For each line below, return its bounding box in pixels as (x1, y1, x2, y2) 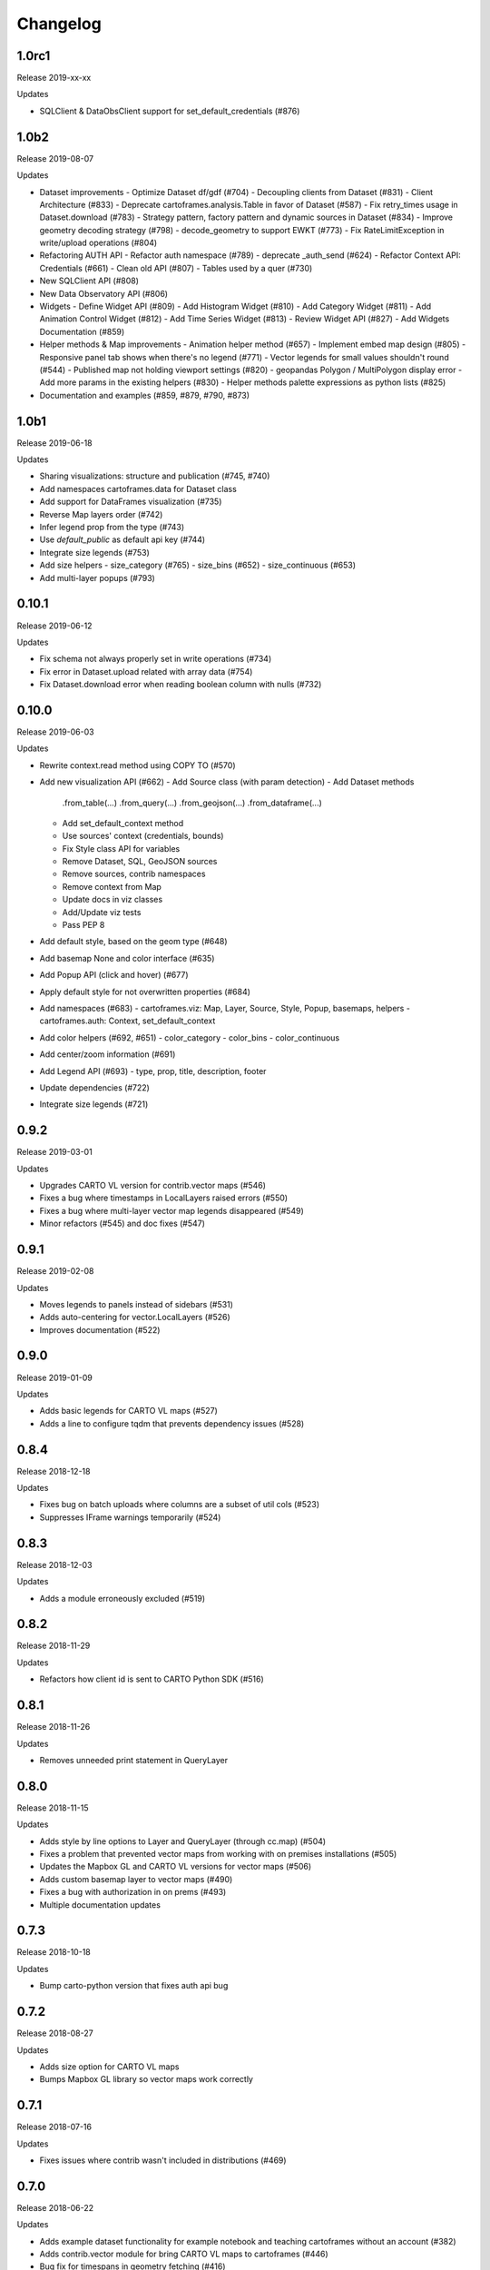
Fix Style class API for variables (62, 843, 181, 854)
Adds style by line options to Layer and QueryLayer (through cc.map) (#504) (39, 1835, 327, 1847)
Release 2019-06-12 (16, 620, 93, 631)
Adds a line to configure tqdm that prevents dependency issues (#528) (39, 1417, 305, 1429)
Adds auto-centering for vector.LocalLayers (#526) (39, 1312, 230, 1323)
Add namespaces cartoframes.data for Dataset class (39, 483, 238, 494)
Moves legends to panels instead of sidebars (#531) (39, 1298, 233, 1309)
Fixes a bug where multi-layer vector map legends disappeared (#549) (39, 1205, 304, 1216)
